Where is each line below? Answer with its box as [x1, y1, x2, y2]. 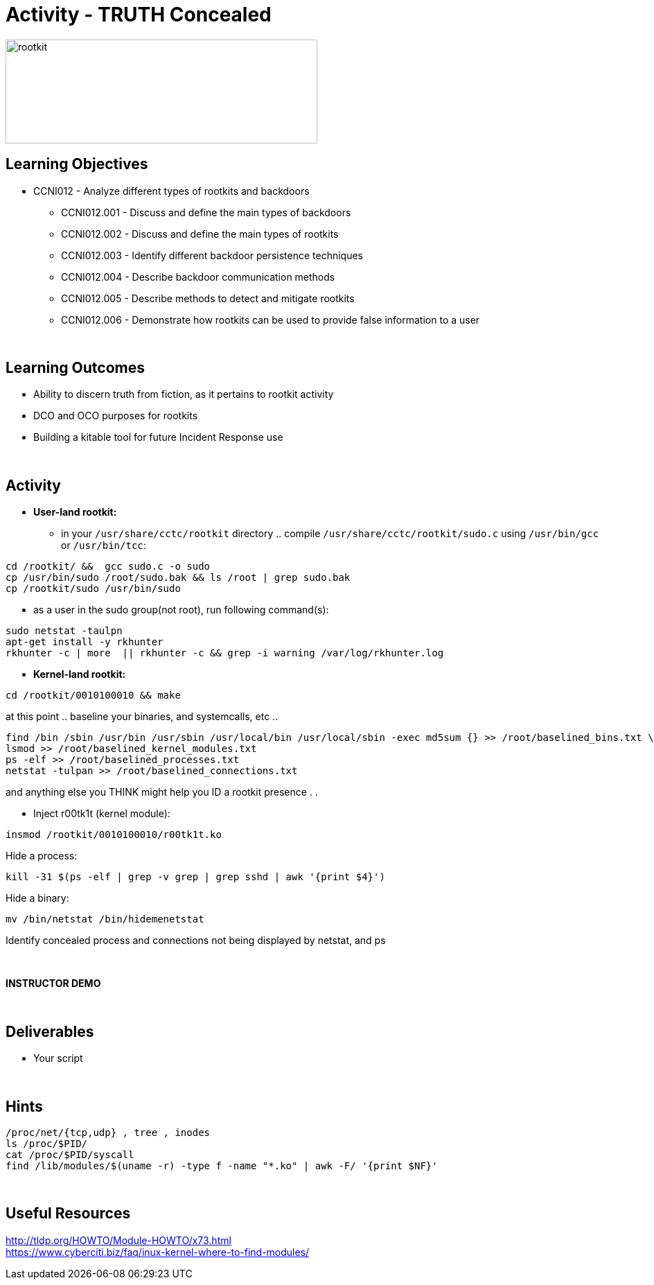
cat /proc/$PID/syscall [6, 1148, 134, 1160]
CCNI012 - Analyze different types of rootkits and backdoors [33, 184, 310, 197]
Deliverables [6, 1022, 94, 1040]
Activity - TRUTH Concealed [6, 3, 272, 26]
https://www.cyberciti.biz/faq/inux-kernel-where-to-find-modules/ [6, 1245, 310, 1258]
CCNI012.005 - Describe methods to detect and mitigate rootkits [61, 292, 355, 304]
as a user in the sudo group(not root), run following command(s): [33, 604, 329, 616]
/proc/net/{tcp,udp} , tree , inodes [6, 1126, 211, 1138]
